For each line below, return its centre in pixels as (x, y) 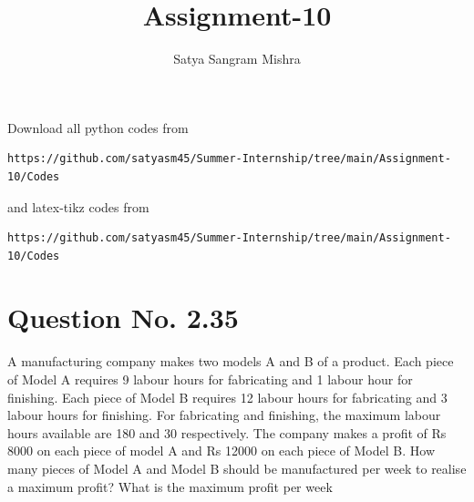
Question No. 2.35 (123, 318)
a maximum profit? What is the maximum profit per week (170, 486)
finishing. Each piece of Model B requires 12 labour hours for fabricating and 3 (227, 397)
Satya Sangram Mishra (237, 59)
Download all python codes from (98, 127)
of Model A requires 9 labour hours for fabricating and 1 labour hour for (210, 379)
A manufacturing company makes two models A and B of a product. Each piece (231, 361)
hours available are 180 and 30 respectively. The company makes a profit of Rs (227, 432)
